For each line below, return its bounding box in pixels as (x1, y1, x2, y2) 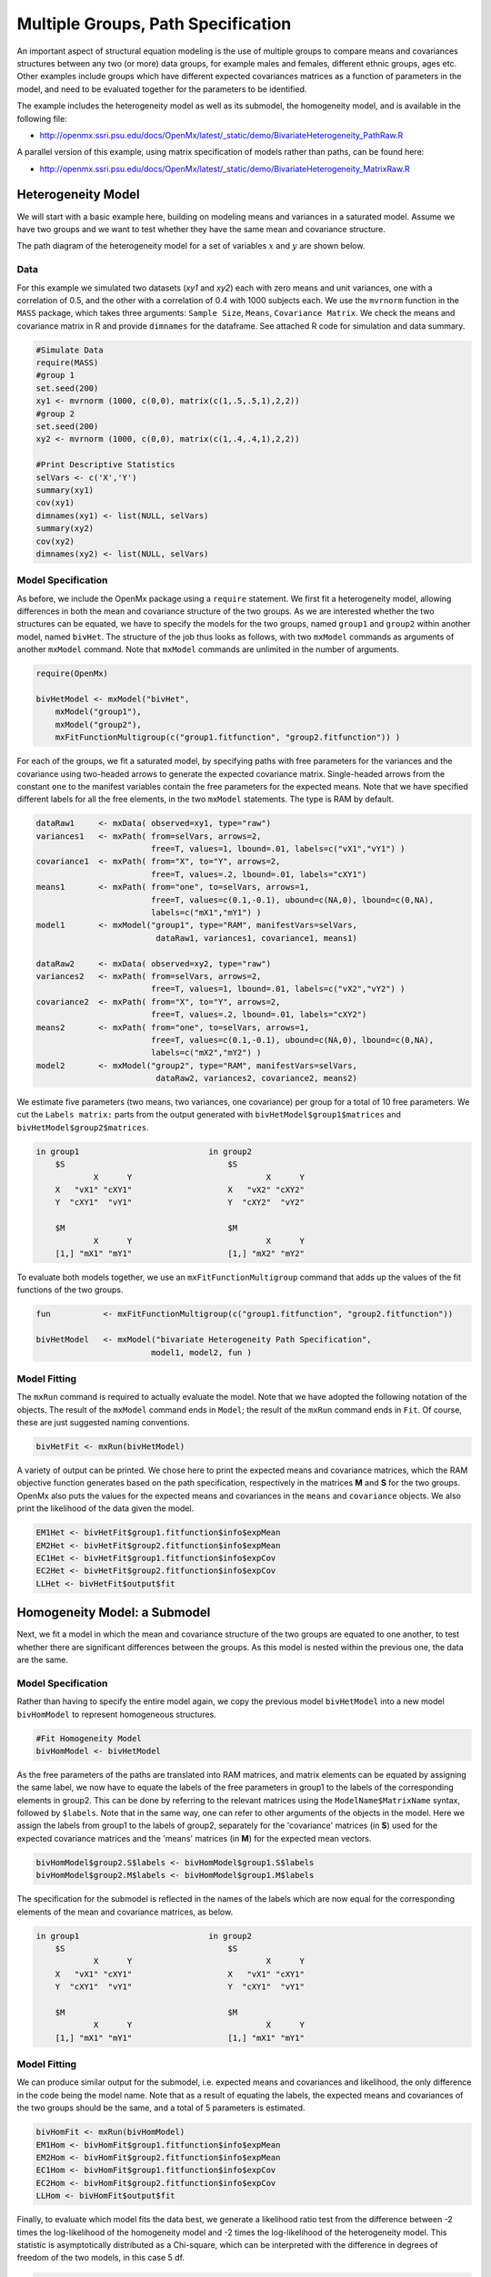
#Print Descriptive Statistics (35, 460, 176, 470)
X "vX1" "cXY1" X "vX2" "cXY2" (55, 1185, 305, 1195)
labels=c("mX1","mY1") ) (150, 907, 262, 918)
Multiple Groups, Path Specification (16, 14, 292, 34)
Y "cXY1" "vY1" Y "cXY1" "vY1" (55, 1982, 305, 1992)
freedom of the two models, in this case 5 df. (16, 2252, 185, 2263)
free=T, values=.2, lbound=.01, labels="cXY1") (150, 869, 367, 879)
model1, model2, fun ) (150, 1347, 252, 1357)
